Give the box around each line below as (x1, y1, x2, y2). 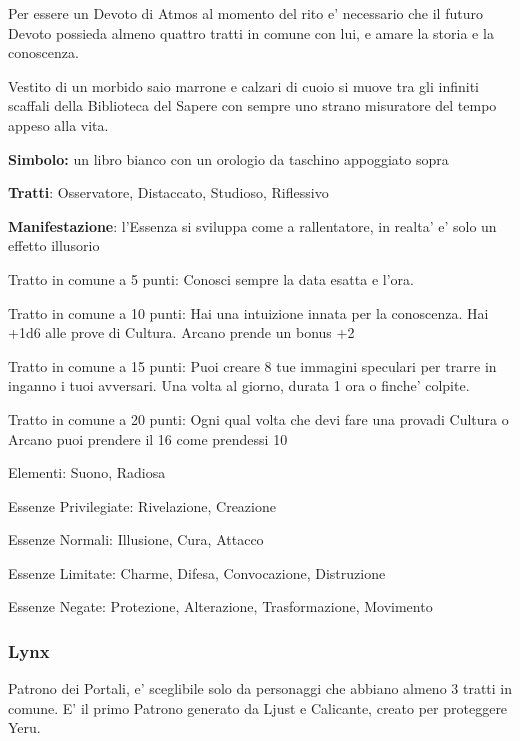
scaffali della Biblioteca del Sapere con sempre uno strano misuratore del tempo (8, 95, 497, 116)
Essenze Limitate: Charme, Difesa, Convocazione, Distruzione (8, 562, 386, 583)
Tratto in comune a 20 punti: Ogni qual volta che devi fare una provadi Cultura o (8, 408, 509, 429)
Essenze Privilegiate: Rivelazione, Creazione (8, 495, 276, 516)
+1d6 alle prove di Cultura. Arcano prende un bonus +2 (8, 322, 355, 343)
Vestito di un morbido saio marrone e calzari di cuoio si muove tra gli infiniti (8, 75, 479, 96)
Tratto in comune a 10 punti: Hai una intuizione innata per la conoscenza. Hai (8, 302, 489, 323)
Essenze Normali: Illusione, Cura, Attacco (8, 529, 264, 550)
